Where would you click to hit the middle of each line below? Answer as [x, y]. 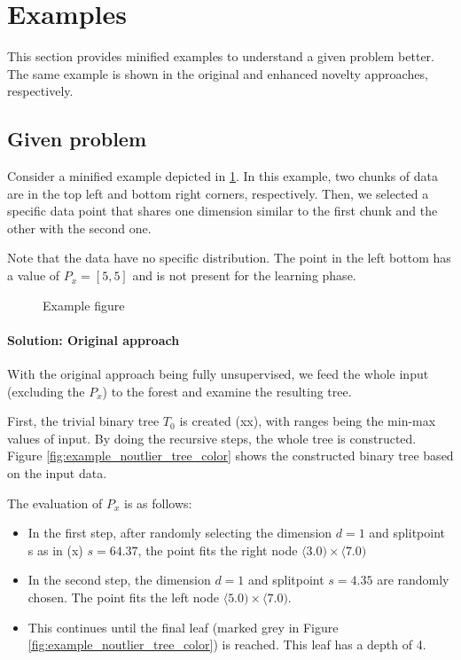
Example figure [84, 305]
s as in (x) [55, 550]
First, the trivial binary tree [83, 421]
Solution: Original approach [94, 339]
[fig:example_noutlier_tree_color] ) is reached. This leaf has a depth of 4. [227, 644]
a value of [34, 275]
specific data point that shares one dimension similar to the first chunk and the [223, 211]
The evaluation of [55, 503]
